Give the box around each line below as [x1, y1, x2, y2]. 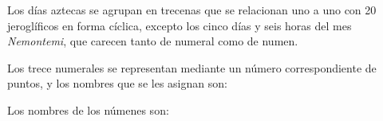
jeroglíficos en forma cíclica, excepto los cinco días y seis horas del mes [7, 17, 352, 33]
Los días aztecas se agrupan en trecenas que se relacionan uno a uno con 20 [7, 2, 377, 18]
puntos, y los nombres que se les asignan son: [7, 75, 227, 92]
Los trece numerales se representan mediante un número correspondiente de [7, 59, 377, 76]
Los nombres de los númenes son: [7, 101, 169, 118]
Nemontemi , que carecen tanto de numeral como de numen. [7, 33, 298, 49]
